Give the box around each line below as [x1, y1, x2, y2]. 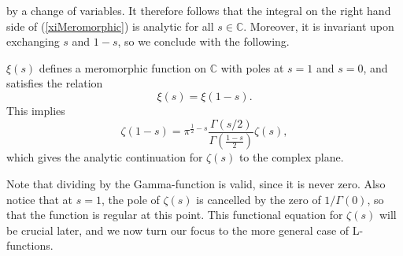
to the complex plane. [238, 149, 344, 165]
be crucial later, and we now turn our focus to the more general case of [6, 221, 349, 238]
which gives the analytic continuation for [6, 149, 203, 165]
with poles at [220, 59, 284, 76]
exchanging [6, 33, 60, 50]
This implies [6, 102, 65, 118]
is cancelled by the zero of [196, 191, 321, 207]
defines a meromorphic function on [39, 59, 206, 76]
